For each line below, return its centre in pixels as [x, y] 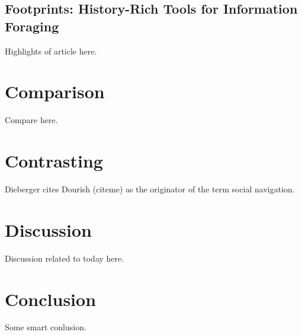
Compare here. [31, 120]
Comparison [55, 91]
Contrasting [54, 161]
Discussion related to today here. [65, 258]
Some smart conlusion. [46, 327]
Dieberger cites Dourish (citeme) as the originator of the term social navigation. [150, 189]
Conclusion [51, 299]
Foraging [32, 26]
